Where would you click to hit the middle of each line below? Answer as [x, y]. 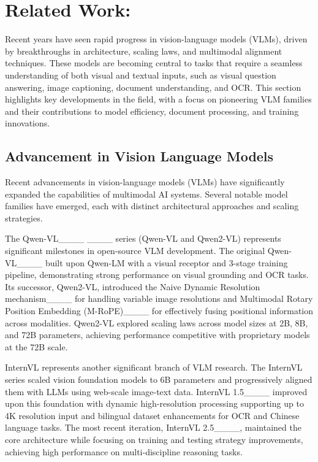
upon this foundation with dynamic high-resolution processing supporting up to [154, 403]
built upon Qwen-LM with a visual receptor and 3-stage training [166, 262]
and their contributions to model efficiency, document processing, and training [152, 111]
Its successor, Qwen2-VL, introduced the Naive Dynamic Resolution [133, 286]
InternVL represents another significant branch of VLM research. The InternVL [154, 367]
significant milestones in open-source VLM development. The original [135, 251]
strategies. [24, 218]
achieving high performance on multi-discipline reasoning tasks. [124, 451]
